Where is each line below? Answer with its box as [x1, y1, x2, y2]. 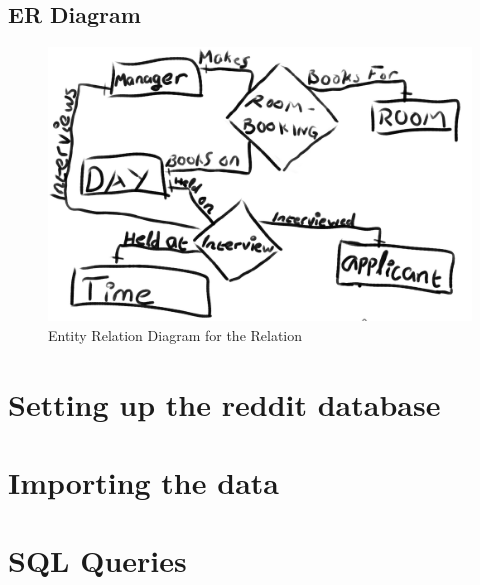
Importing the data [8, 462, 279, 503]
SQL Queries [8, 540, 187, 581]
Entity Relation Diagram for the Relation [48, 324, 303, 345]
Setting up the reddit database [8, 383, 441, 424]
